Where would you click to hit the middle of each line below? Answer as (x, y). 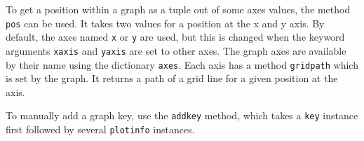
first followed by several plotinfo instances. (100, 129)
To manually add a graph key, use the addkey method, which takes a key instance (182, 115)
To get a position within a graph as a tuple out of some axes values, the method (178, 9)
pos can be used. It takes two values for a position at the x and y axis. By (165, 23)
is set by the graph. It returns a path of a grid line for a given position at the (172, 78)
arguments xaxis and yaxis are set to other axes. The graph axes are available (176, 50)
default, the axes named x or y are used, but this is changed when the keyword (175, 37)
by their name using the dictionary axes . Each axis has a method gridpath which (182, 64)
